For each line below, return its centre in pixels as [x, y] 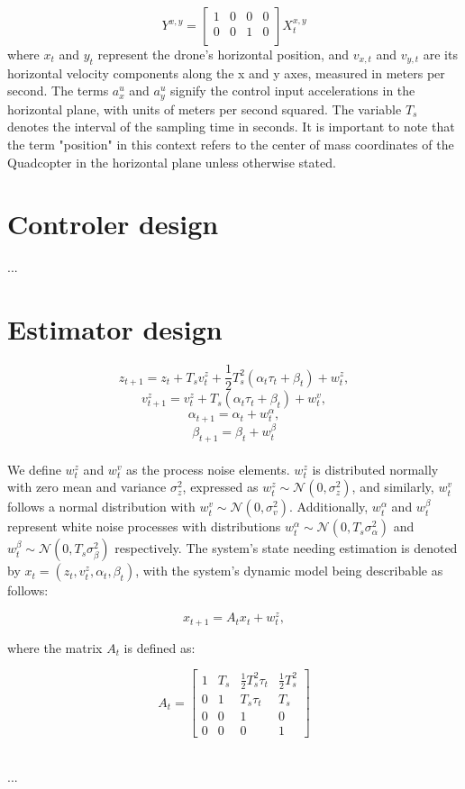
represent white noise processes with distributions [144, 526]
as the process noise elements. [208, 469]
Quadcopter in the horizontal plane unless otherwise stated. [172, 162]
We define [34, 469]
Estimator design [115, 329]
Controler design [113, 224]
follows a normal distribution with [101, 507]
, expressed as [220, 487]
